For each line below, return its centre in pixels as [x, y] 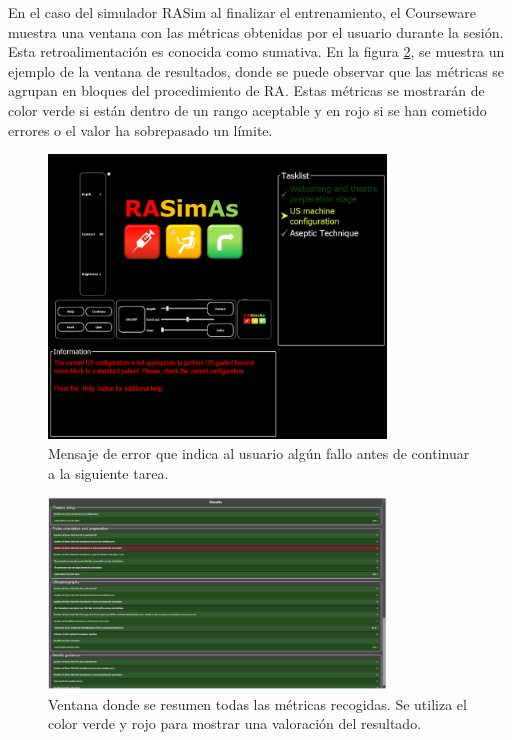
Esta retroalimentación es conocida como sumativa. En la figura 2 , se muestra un [256, 51]
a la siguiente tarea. [108, 472]
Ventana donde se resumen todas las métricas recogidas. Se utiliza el [257, 703]
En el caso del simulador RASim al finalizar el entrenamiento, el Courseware [242, 12]
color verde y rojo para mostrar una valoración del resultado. [235, 723]
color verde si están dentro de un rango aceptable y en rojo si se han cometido [247, 109]
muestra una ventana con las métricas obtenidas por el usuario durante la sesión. [256, 31]
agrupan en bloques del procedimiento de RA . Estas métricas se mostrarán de [246, 90]
